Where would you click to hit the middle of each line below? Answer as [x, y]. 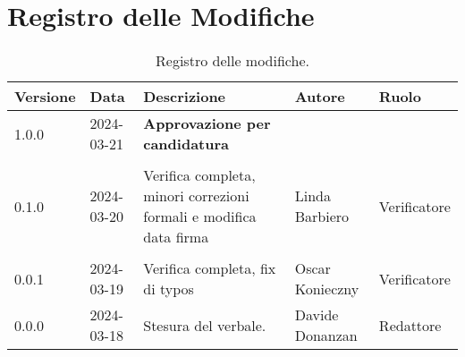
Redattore [410, 325]
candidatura [186, 144]
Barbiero [322, 217]
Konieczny [327, 289]
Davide [317, 315]
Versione [45, 97]
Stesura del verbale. [205, 325]
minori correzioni [196, 196]
